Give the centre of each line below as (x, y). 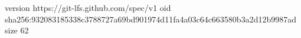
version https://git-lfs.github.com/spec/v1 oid (88, 7)
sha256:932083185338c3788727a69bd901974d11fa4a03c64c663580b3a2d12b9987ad (151, 19)
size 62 (17, 30)
